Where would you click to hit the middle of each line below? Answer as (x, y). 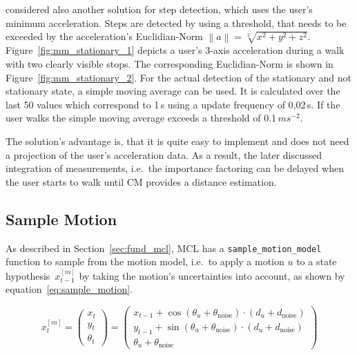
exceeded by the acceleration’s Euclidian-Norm (104, 36)
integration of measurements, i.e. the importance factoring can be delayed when (175, 168)
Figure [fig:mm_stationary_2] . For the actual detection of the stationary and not (178, 77)
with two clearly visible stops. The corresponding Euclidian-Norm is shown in (170, 64)
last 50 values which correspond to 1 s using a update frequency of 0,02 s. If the (173, 104)
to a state (317, 261)
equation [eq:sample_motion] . (69, 289)
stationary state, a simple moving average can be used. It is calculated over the (173, 91)
